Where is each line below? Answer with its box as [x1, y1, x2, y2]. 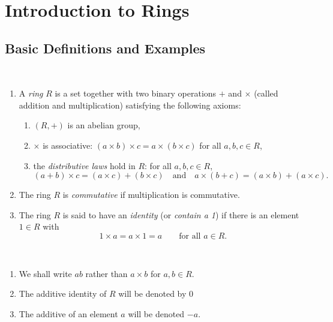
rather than [85, 267, 128, 279]
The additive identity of [19, 287, 107, 300]
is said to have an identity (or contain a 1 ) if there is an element [62, 208, 299, 221]
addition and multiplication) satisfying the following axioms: [19, 98, 241, 111]
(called [254, 87, 278, 100]
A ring [19, 87, 43, 100]
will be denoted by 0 [118, 287, 194, 300]
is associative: [43, 139, 93, 151]
